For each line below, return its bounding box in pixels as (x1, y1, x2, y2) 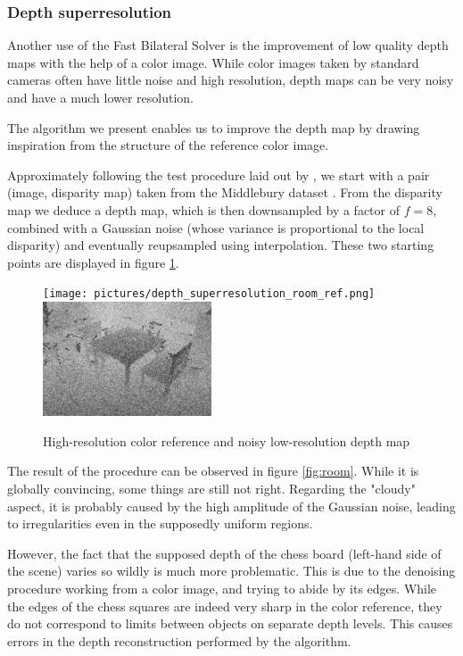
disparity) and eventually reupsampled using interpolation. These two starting (7, 236, 434, 254)
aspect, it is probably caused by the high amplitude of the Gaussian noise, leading (7, 496, 456, 515)
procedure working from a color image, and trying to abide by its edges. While (7, 579, 437, 597)
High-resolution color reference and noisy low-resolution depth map (43, 431, 410, 450)
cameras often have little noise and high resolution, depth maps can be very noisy (7, 71, 454, 89)
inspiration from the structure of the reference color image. (7, 136, 329, 154)
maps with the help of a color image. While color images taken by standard (7, 53, 419, 71)
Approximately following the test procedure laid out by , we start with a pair (7, 165, 430, 184)
